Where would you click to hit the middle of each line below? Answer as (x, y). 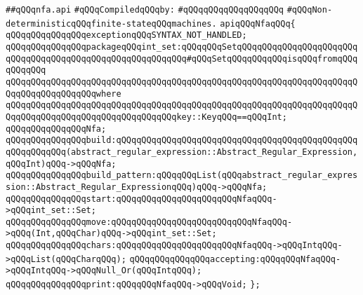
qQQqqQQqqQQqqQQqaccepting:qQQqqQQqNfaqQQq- (235, 259)
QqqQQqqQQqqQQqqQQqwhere (64, 94)
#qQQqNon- (310, 10)
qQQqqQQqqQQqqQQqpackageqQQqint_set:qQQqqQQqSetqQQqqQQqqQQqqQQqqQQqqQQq (182, 47)
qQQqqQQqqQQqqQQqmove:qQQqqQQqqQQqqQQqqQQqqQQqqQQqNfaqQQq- (149, 222)
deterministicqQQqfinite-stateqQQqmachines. (111, 23)
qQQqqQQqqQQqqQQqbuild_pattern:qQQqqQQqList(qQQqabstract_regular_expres (182, 176)
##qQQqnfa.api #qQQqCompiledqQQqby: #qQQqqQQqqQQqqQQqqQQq (145, 10)
